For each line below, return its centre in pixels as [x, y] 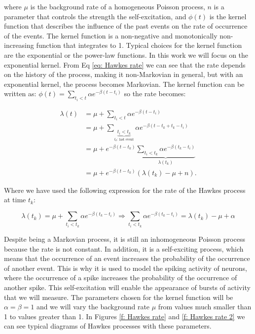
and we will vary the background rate [93, 307]
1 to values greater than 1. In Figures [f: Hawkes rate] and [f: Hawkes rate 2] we [125, 316]
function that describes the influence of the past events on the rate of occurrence [126, 26]
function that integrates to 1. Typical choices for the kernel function [139, 45]
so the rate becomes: [155, 93]
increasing [19, 45]
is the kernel [228, 16]
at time [15, 200]
